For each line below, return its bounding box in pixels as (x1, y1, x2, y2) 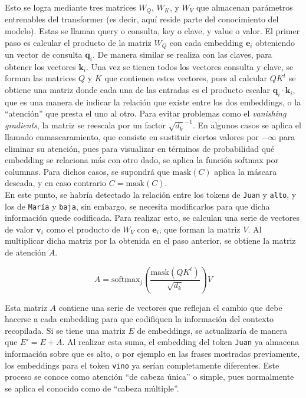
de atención (5, 246, 46, 258)
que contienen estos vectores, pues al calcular (104, 72, 268, 84)
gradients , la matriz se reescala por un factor (5, 119, 166, 131)
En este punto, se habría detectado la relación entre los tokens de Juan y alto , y (5, 188, 297, 200)
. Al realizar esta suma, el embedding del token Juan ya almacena (62, 336, 300, 348)
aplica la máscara (214, 165, 277, 177)
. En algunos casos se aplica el (192, 119, 301, 131)
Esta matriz (5, 301, 47, 313)
